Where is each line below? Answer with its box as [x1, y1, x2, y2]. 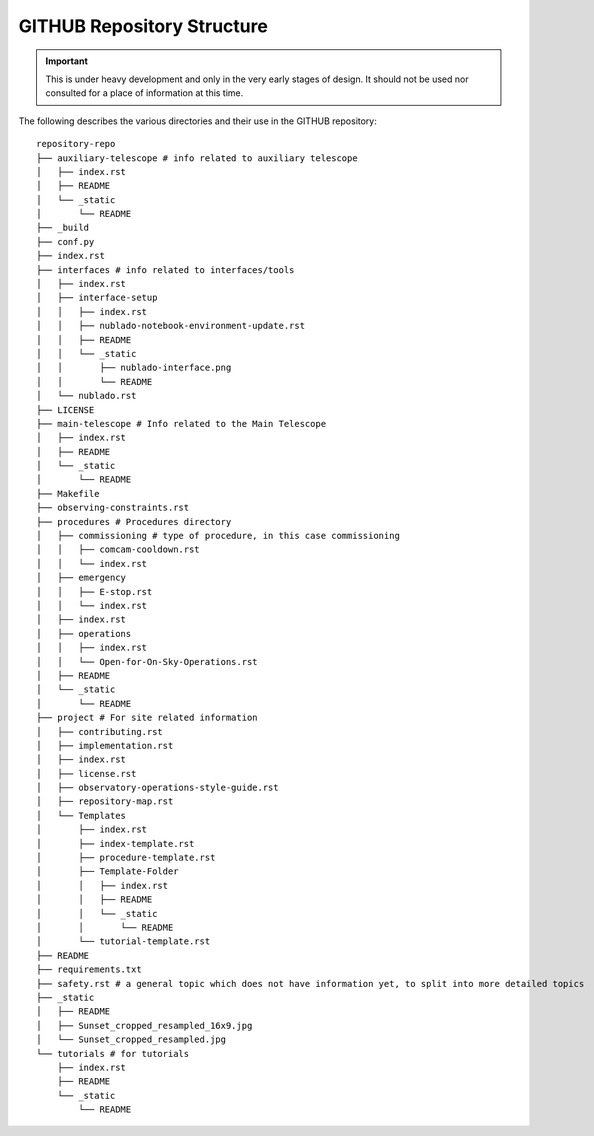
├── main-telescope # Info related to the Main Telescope [36, 418, 327, 429]
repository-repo [36, 138, 116, 150]
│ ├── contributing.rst [36, 726, 164, 737]
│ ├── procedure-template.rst [36, 852, 216, 864]
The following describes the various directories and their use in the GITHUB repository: [18, 115, 377, 127]
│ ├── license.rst [36, 768, 137, 779]
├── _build [36, 222, 90, 234]
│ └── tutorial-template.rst [36, 936, 211, 947]
